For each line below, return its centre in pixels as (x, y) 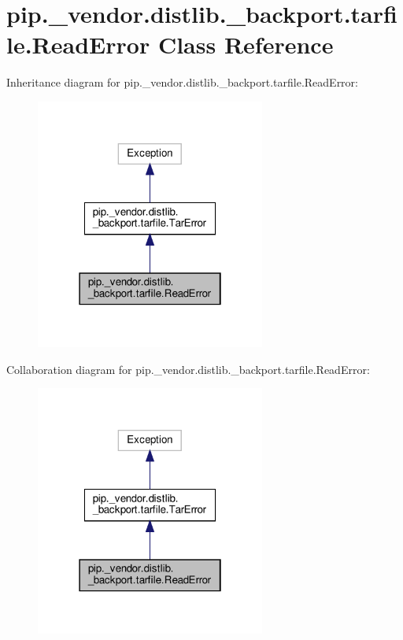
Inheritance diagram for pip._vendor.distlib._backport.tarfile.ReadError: (182, 82)
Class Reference (246, 44)
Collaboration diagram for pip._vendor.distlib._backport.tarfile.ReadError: (188, 369)
